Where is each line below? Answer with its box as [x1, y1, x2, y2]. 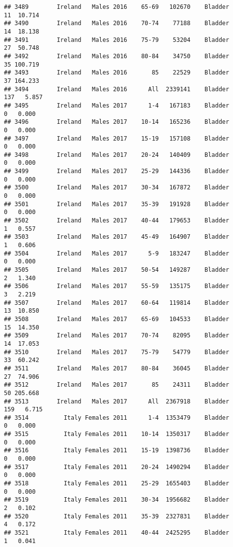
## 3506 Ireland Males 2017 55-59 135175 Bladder [4, 283, 230, 290]
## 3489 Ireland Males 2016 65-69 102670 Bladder [4, 3, 230, 10]
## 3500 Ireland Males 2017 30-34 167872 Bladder [4, 184, 230, 191]
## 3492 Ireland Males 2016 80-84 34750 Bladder [4, 52, 230, 60]
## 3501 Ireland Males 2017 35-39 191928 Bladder [4, 200, 230, 208]
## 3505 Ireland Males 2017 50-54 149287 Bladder [4, 266, 230, 273]
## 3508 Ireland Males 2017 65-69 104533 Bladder [4, 315, 230, 323]
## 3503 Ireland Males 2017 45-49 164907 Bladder [4, 233, 230, 241]
